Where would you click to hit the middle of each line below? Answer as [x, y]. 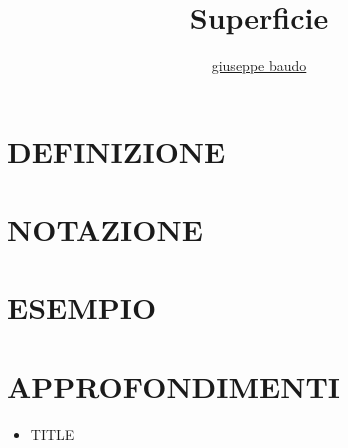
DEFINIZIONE [116, 150]
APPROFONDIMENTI [174, 385]
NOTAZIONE [105, 229]
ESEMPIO [82, 307]
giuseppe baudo [259, 65]
